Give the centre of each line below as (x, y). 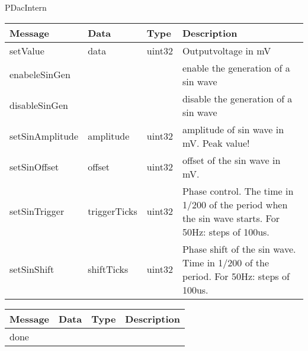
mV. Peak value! (216, 143)
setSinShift (32, 269)
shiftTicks (108, 269)
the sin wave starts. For (231, 218)
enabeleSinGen (40, 75)
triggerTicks (113, 211)
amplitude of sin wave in (233, 129)
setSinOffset (34, 167)
